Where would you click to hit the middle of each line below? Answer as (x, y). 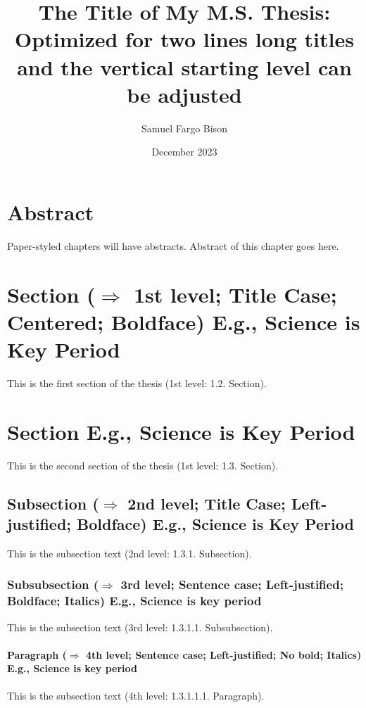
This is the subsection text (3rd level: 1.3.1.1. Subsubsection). (140, 627)
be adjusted (184, 94)
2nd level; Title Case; (207, 503)
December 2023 (184, 152)
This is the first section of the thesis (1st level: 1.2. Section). (137, 383)
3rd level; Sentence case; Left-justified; (232, 584)
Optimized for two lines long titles (184, 39)
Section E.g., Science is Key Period (181, 431)
